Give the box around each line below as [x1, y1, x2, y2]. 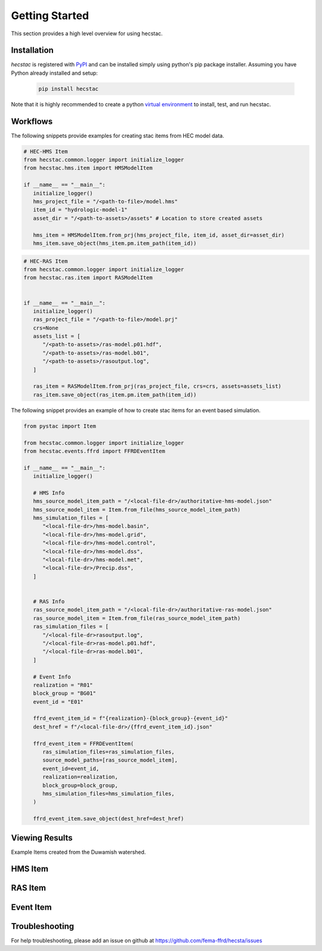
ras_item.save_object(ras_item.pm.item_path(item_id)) [33, 391, 197, 398]
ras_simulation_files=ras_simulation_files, [42, 749, 175, 755]
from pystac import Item [23, 423, 97, 429]
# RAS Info [33, 598, 65, 605]
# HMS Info [33, 490, 65, 496]
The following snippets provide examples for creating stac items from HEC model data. [11, 132, 225, 139]
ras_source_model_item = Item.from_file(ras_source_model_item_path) [33, 615, 241, 621]
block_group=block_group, [42, 782, 119, 789]
